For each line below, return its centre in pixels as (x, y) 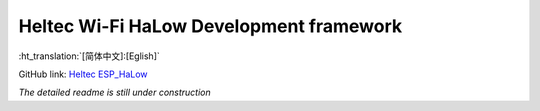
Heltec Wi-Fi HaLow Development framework (210, 26)
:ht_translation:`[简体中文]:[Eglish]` (89, 56)
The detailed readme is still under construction (115, 92)
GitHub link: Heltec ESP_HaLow (83, 74)
